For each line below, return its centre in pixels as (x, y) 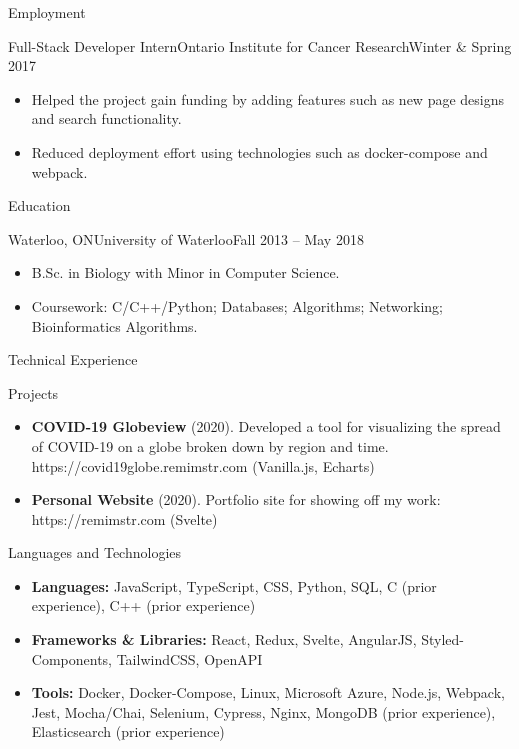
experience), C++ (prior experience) (143, 605)
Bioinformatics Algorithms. (114, 325)
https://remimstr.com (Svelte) (124, 518)
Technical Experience (73, 359)
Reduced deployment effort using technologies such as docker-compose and (259, 151)
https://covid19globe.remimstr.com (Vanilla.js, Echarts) (203, 465)
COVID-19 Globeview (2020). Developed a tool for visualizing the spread (266, 426)
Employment (47, 12)
